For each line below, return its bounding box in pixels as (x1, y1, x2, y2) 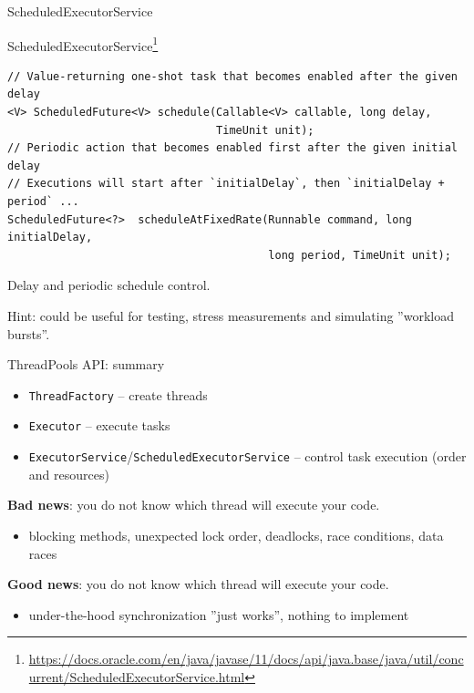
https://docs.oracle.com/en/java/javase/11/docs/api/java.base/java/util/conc (28, 649, 464, 668)
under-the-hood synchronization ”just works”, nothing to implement (28, 605, 409, 624)
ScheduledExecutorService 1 (7, 33, 159, 55)
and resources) (28, 464, 109, 483)
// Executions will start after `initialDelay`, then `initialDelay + (7, 177, 445, 191)
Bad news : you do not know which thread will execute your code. (7, 495, 380, 514)
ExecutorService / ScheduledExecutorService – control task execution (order (28, 447, 467, 466)
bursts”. (7, 324, 50, 343)
